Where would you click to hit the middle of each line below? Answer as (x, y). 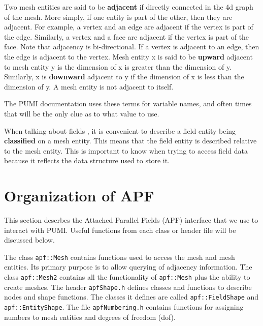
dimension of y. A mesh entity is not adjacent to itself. (89, 86)
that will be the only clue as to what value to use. (82, 113)
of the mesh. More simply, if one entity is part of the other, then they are (118, 17)
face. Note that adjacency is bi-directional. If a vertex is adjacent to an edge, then (132, 47)
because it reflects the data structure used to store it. (87, 160)
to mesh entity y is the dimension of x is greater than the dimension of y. (118, 66)
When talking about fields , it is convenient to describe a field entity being (120, 130)
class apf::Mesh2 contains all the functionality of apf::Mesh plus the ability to (127, 277)
